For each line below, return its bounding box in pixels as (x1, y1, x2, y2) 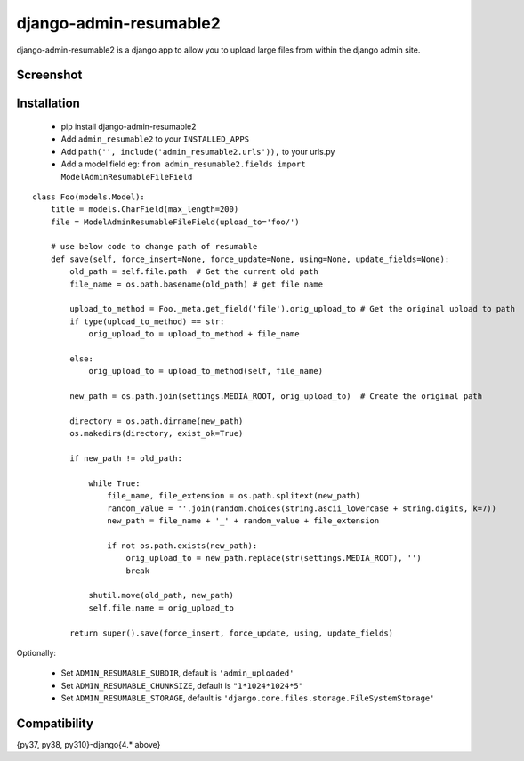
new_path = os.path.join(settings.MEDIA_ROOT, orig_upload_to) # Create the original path (69, 392, 483, 401)
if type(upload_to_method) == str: (69, 316, 225, 327)
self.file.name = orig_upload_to (88, 603, 235, 613)
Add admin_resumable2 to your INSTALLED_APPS (60, 134, 249, 144)
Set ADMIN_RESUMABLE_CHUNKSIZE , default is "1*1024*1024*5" (60, 680, 304, 691)
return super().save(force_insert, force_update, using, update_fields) (69, 627, 394, 638)
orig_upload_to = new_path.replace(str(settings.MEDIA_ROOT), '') (125, 553, 422, 563)
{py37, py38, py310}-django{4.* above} (16, 740, 161, 750)
